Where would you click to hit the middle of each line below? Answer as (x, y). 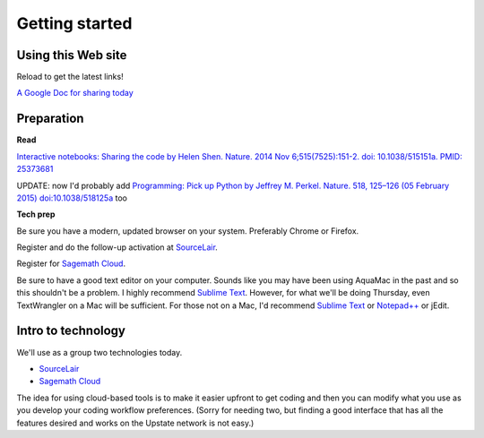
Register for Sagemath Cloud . (71, 263)
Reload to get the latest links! (70, 77)
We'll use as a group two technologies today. (99, 352)
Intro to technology (71, 331)
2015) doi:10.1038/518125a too (72, 198)
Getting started (74, 23)
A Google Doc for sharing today (75, 93)
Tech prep (36, 214)
